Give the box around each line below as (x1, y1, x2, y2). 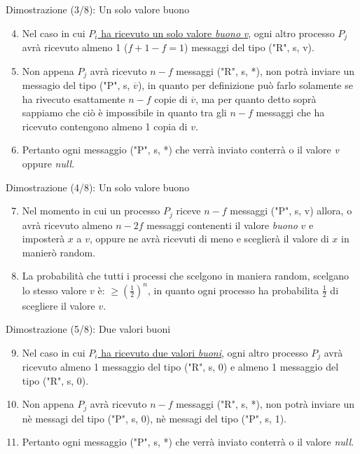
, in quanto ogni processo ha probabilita (148, 282, 319, 297)
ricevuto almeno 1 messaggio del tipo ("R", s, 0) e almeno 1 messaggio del (22, 359, 339, 374)
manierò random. (22, 245, 96, 259)
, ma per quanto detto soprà (195, 91, 317, 106)
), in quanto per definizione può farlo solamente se (137, 78, 353, 92)
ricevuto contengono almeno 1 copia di (22, 118, 188, 133)
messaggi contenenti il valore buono (146, 217, 298, 232)
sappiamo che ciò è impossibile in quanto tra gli (22, 105, 227, 120)
